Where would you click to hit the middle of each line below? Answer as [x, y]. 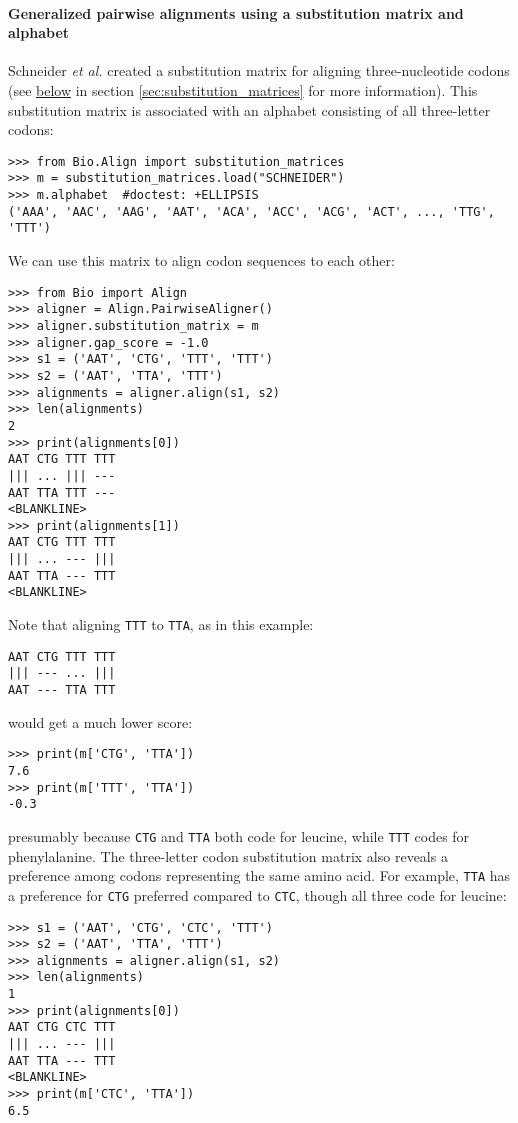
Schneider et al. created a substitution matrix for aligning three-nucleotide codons [259, 70]
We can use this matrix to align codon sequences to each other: [201, 260]
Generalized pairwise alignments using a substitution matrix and [236, 12]
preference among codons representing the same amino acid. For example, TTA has [259, 875]
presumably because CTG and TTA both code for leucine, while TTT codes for [239, 835]
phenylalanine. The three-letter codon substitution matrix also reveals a [228, 855]
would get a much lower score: [100, 721]
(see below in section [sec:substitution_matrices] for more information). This [243, 89]
